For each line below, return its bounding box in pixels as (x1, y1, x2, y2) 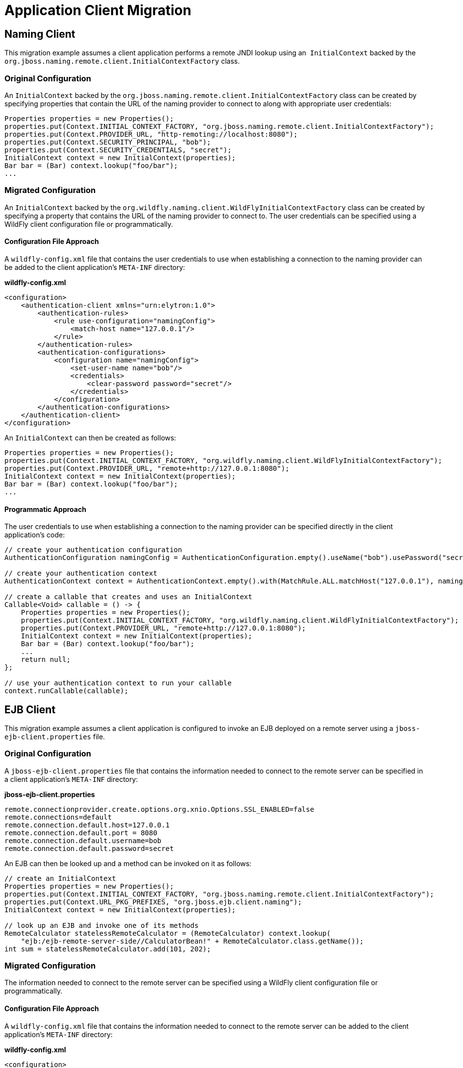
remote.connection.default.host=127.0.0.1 (4, 821, 170, 829)
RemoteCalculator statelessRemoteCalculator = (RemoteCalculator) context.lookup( (4, 929, 331, 937)
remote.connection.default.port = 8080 (4, 828, 157, 837)
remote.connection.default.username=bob (4, 836, 162, 845)
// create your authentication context (4, 569, 157, 578)
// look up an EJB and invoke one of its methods (4, 921, 199, 929)
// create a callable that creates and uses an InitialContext (4, 593, 252, 601)
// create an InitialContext (4, 874, 116, 882)
